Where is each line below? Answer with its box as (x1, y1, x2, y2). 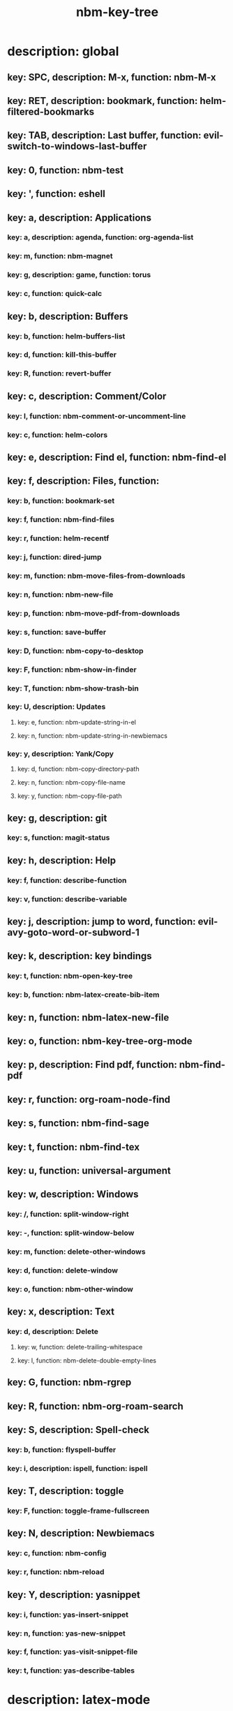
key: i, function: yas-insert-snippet (7, 1610, 129, 1620)
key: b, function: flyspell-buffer (7, 1444, 116, 1454)
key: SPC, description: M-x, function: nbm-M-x (7, 71, 216, 83)
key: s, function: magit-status (7, 833, 110, 843)
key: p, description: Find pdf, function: (7, 1059, 178, 1071)
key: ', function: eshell (7, 188, 106, 200)
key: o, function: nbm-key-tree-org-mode (7, 1035, 193, 1047)
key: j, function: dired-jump (7, 552, 103, 562)
